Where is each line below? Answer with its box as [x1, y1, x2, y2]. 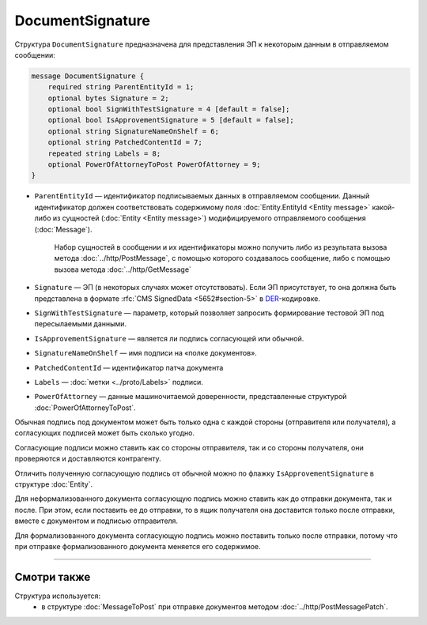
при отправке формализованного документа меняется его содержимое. [14, 541, 261, 551]
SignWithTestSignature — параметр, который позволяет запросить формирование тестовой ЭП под [34, 308, 384, 318]
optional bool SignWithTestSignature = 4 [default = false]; [47, 105, 290, 114]
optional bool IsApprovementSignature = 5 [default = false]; [47, 115, 294, 125]
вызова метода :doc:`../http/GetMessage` [54, 265, 191, 274]
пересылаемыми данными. [34, 319, 127, 329]
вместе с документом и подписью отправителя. [14, 516, 178, 525]
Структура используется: [14, 591, 101, 601]
